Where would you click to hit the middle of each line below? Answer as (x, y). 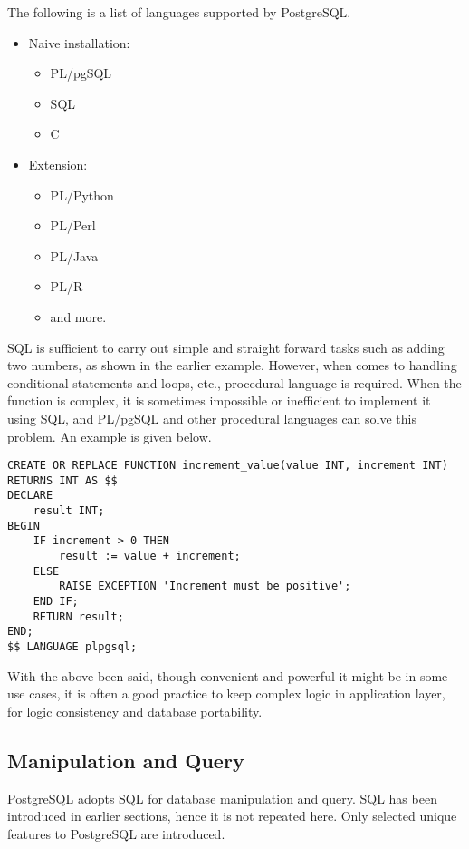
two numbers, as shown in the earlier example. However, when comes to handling (232, 365)
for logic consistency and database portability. (135, 711)
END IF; (56, 601)
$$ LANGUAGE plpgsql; (72, 646)
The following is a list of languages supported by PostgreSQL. (179, 12)
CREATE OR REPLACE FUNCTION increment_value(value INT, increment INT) (228, 466)
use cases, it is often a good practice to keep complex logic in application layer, (226, 693)
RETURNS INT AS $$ (62, 480)
